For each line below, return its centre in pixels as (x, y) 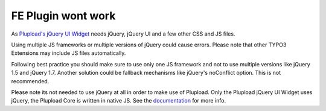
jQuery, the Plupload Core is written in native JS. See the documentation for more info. (119, 101)
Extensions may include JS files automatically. (69, 53)
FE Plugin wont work (63, 16)
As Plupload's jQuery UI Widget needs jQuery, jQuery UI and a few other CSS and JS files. (123, 34)
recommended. (30, 81)
